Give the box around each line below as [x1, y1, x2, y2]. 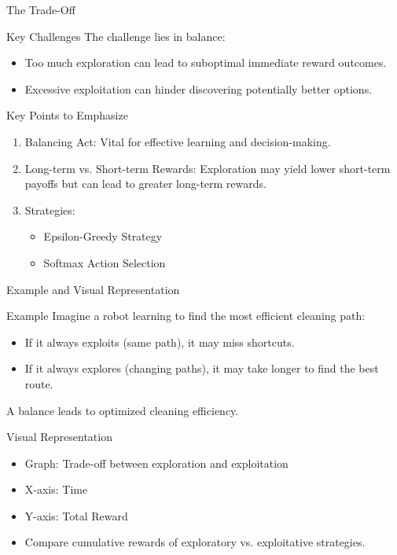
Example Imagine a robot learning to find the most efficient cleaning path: [6, 307, 366, 324]
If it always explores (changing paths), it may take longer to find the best [24, 360, 379, 377]
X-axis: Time [24, 481, 88, 498]
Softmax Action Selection [43, 254, 166, 270]
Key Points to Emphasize [6, 107, 128, 123]
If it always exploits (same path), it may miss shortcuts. [24, 333, 295, 350]
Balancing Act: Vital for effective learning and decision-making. [24, 133, 331, 149]
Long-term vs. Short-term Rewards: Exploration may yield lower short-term [24, 160, 391, 176]
